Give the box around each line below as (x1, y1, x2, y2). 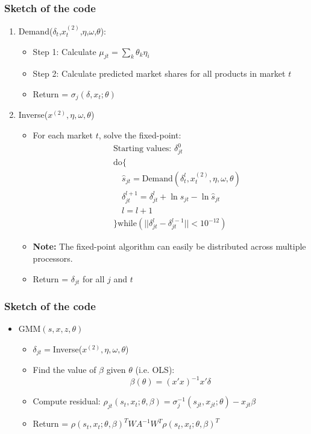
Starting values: (113, 144, 172, 154)
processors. (33, 251, 73, 264)
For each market (33, 129, 93, 141)
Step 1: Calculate (33, 45, 96, 57)
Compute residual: (33, 395, 101, 407)
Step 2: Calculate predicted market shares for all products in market (33, 67, 286, 80)
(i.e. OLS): (135, 363, 175, 376)
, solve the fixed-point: (98, 129, 181, 141)
